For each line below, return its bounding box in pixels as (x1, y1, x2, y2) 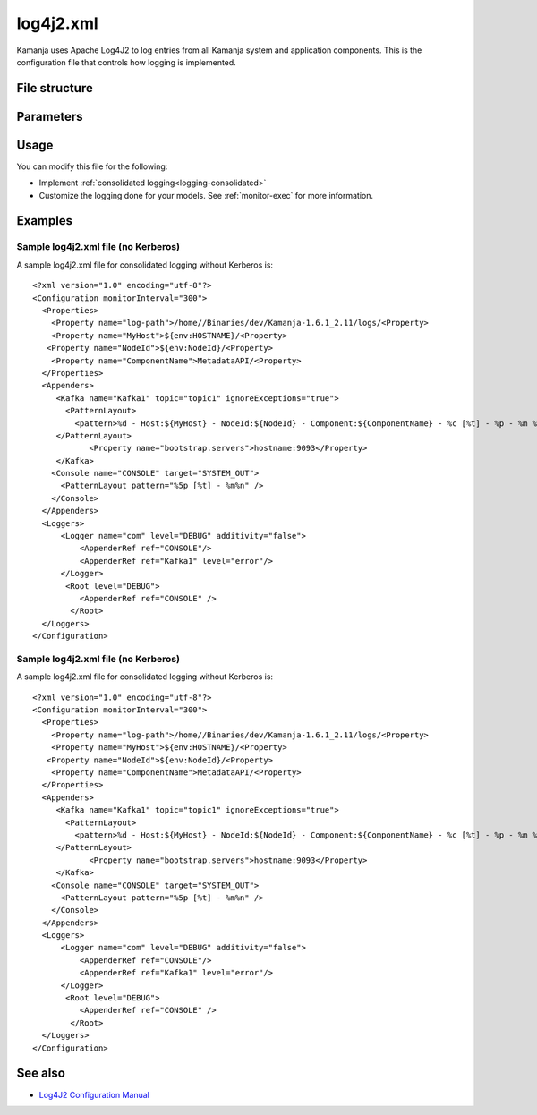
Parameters (16, 108, 83, 124)
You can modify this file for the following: (16, 161, 168, 172)
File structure (16, 81, 93, 96)
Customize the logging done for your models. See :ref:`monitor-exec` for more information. (38, 190, 374, 200)
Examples (16, 213, 73, 228)
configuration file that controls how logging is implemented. (16, 56, 236, 67)
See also (16, 1066, 66, 1081)
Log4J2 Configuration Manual (38, 1089, 149, 1100)
